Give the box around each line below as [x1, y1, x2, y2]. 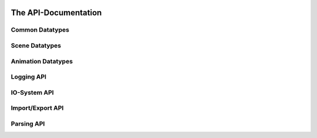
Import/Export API [11, 104, 64, 112]
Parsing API [11, 119, 45, 127]
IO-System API [11, 88, 54, 96]
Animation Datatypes [11, 57, 73, 65]
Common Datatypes [11, 26, 70, 34]
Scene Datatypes [11, 41, 62, 49]
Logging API [11, 73, 47, 81]
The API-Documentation [11, 8, 102, 18]
